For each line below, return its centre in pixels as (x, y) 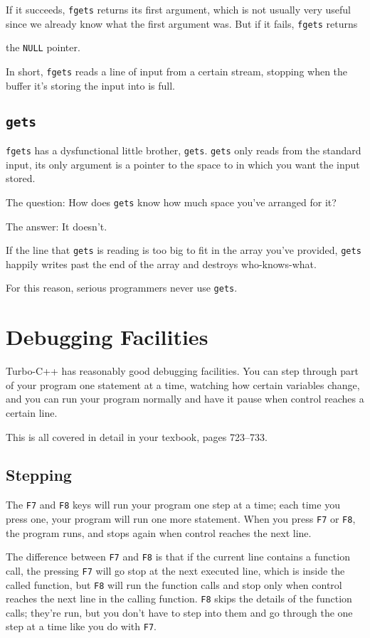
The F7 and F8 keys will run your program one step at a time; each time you (173, 505)
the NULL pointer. (43, 47)
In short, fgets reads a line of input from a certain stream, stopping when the (177, 71)
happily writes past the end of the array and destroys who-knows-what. (161, 264)
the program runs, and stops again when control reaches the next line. (159, 532)
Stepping (39, 475)
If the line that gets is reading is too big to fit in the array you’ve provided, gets (184, 250)
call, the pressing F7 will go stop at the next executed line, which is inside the (175, 570)
